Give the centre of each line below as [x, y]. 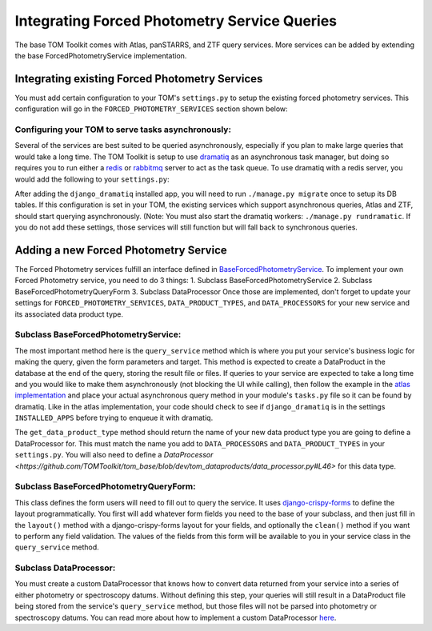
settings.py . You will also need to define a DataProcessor [114, 455]
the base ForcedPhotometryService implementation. [101, 55]
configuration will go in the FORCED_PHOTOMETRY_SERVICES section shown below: [151, 109]
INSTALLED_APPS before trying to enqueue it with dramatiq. [114, 418]
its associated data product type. [69, 314]
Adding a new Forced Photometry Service [121, 250]
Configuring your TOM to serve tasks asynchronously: [123, 130]
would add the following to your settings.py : [92, 179]
